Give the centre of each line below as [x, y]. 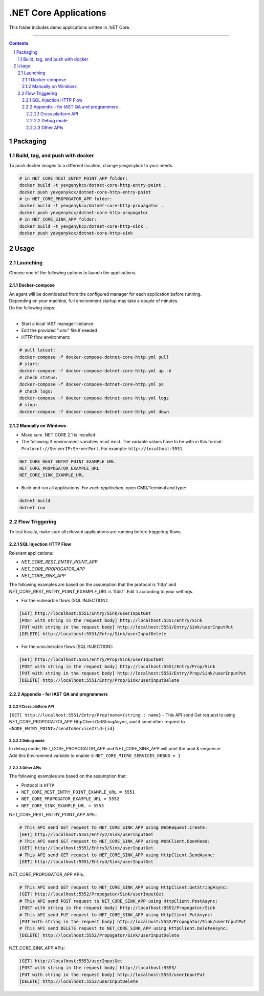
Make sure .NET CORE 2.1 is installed [58, 434]
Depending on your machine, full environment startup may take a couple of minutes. [94, 301]
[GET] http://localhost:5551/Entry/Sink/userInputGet [85, 614]
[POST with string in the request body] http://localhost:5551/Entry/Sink [111, 620]
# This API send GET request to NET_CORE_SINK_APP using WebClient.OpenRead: [115, 841]
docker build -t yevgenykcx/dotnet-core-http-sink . [84, 226]
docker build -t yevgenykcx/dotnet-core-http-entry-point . [93, 185]
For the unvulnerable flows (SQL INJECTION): [67, 647]
